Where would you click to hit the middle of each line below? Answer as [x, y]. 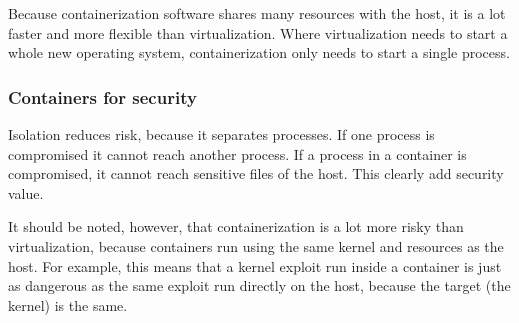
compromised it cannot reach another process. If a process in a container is [237, 153]
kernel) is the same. [68, 304]
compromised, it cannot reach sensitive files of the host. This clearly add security [256, 173]
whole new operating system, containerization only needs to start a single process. [259, 52]
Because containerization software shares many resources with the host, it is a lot [257, 13]
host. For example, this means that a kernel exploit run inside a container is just [255, 265]
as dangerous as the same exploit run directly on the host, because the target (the [259, 285]
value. [26, 192]
